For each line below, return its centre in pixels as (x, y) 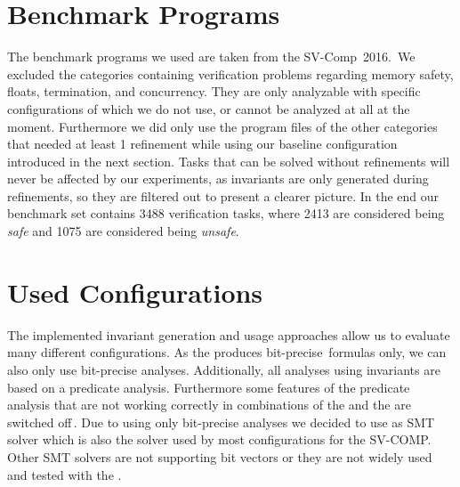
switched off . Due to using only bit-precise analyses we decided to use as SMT (221, 422)
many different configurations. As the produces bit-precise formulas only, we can (227, 352)
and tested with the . (65, 474)
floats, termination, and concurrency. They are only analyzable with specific (214, 91)
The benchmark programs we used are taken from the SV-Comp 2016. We (211, 57)
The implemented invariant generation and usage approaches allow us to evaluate (229, 334)
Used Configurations (135, 292)
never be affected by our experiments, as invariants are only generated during (218, 179)
